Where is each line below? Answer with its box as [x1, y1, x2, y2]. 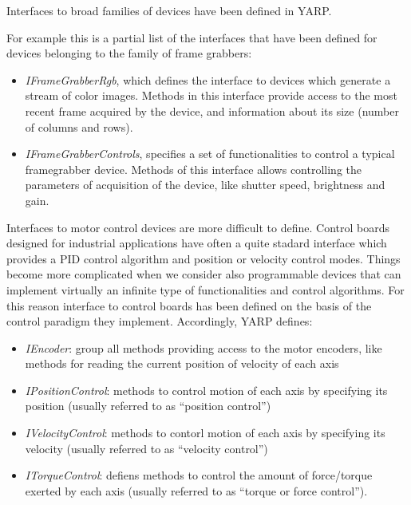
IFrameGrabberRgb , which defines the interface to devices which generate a [25, 71, 391, 88]
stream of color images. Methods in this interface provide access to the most [25, 87, 397, 104]
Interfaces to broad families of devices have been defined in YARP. [6, 2, 332, 18]
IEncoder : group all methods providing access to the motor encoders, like [25, 339, 382, 356]
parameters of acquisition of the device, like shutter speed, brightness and [25, 176, 385, 193]
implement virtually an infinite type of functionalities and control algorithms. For [6, 281, 405, 298]
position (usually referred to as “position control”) [25, 397, 271, 414]
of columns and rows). [25, 118, 133, 135]
